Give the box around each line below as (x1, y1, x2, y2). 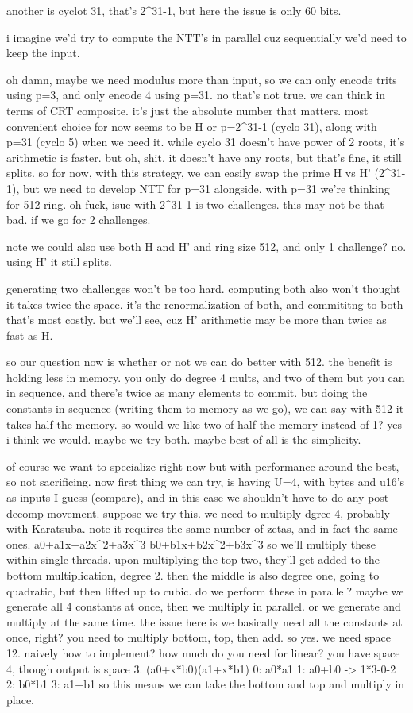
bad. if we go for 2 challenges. (6, 211, 151, 228)
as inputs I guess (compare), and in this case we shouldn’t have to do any (6, 489, 365, 506)
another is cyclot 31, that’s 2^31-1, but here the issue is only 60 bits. (6, 2, 342, 18)
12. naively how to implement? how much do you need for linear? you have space (6, 644, 400, 661)
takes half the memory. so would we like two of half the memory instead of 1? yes (6, 415, 403, 432)
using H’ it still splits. (6, 253, 112, 270)
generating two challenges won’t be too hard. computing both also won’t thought (6, 279, 401, 296)
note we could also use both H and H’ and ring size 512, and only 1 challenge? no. (6, 237, 407, 254)
